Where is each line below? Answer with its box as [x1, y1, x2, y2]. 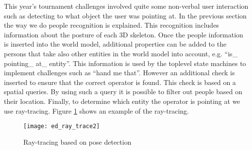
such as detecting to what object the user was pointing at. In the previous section [4, 10, 247, 20]
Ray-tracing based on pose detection [23, 136, 132, 147]
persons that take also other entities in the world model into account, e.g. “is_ [4, 48, 238, 58]
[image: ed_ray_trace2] [23, 123, 100, 130]
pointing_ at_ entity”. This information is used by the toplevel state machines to [4, 58, 246, 68]
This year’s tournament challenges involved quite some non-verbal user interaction [4, 1, 249, 11]
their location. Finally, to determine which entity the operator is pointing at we [4, 96, 240, 106]
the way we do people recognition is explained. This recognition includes [4, 20, 219, 30]
